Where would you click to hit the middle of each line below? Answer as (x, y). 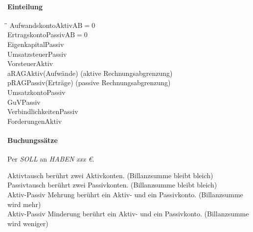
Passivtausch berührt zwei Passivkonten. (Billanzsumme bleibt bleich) (112, 185)
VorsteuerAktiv (30, 63)
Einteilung (25, 6)
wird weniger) (28, 223)
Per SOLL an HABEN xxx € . (51, 159)
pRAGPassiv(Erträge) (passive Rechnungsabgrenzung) (89, 82)
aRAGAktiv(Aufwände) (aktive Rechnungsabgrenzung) (90, 73)
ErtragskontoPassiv (36, 35)
